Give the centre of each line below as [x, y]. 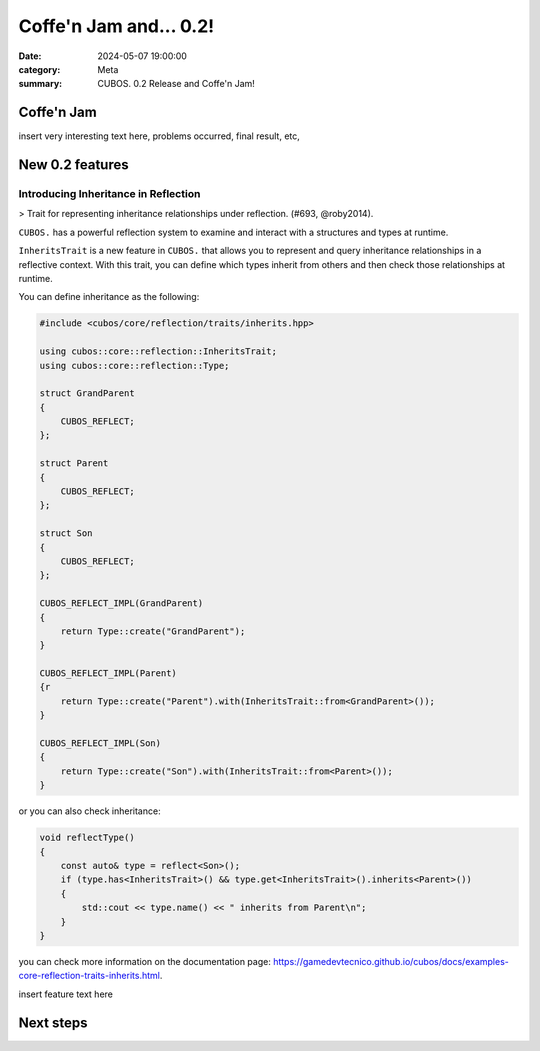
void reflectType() [87, 838]
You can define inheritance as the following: [109, 297]
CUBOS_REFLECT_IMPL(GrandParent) [121, 603]
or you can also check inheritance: [89, 811]
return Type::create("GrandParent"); [153, 631]
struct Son [66, 533]
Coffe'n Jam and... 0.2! [116, 26]
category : [39, 69]
